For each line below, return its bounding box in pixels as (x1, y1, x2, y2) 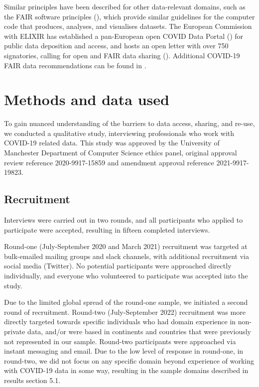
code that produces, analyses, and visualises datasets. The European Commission (4, 21, 252, 31)
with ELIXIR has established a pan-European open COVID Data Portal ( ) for (4, 30, 244, 41)
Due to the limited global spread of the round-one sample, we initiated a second (4, 297, 248, 307)
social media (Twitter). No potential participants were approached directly (4, 260, 232, 271)
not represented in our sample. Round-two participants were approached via (4, 336, 236, 346)
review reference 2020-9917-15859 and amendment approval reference (4, 157, 214, 167)
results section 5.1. (4, 375, 61, 385)
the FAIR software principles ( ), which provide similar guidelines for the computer (4, 11, 255, 21)
